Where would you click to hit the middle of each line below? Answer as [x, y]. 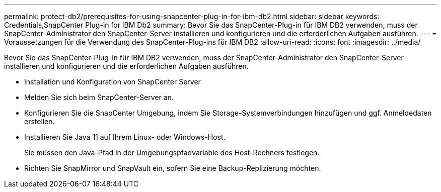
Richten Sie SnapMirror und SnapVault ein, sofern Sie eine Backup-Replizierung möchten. [173, 168]
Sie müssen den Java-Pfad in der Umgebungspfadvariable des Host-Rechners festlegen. [172, 153]
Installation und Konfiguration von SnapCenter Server [113, 82]
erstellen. [40, 121]
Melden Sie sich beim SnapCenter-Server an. [99, 97]
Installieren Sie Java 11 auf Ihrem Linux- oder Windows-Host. [125, 137]
